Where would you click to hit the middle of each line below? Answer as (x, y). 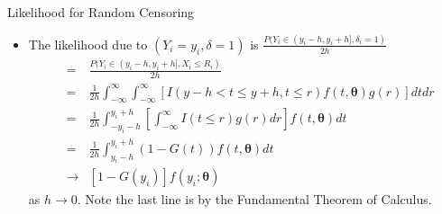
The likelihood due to (88, 44)
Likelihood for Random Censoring (101, 12)
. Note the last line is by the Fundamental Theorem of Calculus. (254, 198)
